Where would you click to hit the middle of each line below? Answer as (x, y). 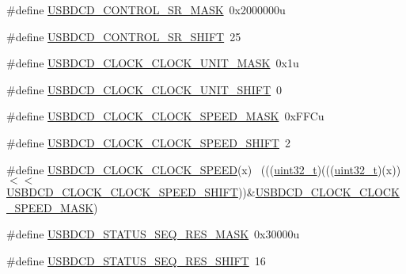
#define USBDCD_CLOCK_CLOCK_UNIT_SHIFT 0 (144, 89)
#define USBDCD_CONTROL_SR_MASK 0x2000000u (146, 10)
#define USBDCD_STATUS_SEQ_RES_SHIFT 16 (136, 260)
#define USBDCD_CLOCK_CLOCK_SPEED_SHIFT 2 (148, 142)
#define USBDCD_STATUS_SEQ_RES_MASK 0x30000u (153, 234)
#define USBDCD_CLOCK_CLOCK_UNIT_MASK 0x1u (153, 63)
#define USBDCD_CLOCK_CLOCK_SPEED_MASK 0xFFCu (165, 116)
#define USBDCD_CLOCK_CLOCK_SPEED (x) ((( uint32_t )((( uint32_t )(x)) (204, 169)
